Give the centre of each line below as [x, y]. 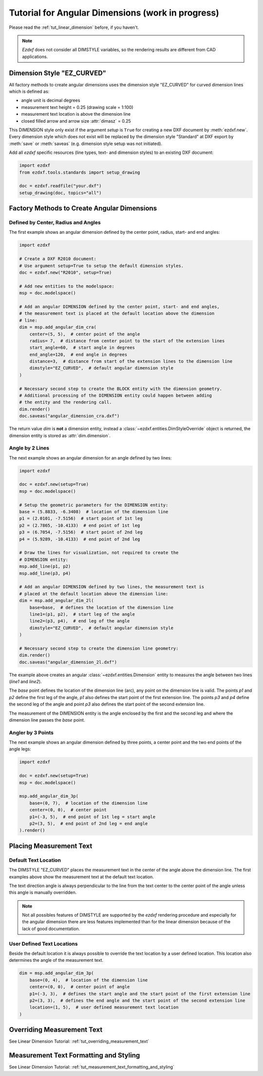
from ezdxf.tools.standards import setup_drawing [80, 172]
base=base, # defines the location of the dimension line [102, 607]
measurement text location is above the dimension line [76, 114]
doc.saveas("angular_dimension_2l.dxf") [68, 662]
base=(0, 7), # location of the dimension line [89, 803]
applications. [35, 57]
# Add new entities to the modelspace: [67, 286]
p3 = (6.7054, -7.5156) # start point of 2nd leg [81, 532]
